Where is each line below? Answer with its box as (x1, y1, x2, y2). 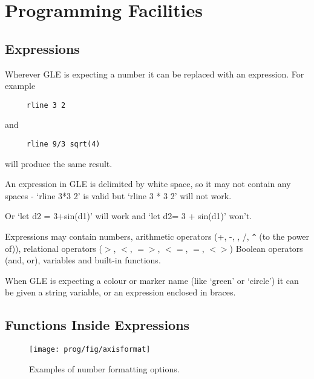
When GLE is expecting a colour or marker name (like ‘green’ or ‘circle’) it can (5, 274, 299, 286)
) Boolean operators (229, 242, 303, 254)
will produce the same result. (5, 157, 113, 170)
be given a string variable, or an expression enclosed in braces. (5, 286, 236, 298)
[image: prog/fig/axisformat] (29, 345, 151, 354)
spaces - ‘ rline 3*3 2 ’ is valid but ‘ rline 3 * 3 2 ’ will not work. (5, 189, 232, 202)
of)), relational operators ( (5, 242, 102, 254)
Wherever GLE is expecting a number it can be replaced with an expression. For (5, 67, 304, 80)
